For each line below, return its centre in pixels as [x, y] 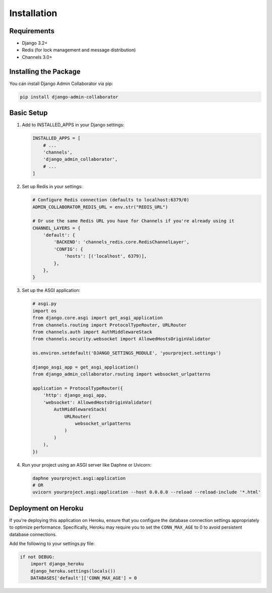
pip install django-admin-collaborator [69, 97]
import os [45, 311]
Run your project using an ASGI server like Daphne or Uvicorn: [87, 465]
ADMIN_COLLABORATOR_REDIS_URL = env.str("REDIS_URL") [100, 207]
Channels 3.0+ [37, 57]
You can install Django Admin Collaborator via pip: [61, 84]
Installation [33, 13]
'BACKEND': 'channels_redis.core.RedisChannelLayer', [121, 242]
